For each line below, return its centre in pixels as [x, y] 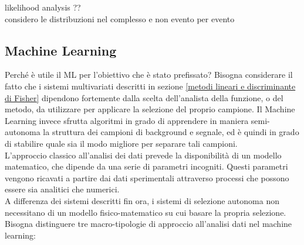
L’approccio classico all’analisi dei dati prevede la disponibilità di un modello [143, 155]
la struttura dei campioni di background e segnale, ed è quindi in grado [171, 132]
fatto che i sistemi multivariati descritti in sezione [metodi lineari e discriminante [150, 86]
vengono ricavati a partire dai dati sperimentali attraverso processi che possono [147, 177]
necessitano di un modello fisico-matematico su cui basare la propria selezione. [146, 212]
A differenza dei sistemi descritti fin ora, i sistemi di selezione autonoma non [142, 200]
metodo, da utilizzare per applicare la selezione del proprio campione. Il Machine [150, 109]
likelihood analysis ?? [43, 7]
